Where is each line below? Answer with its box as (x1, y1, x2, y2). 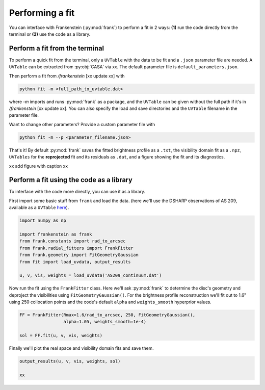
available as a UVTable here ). (9, 205, 69, 210)
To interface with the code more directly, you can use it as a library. (9, 189, 146, 195)
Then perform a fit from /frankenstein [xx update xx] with (9, 73, 125, 78)
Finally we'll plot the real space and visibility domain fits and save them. (9, 345, 154, 351)
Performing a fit (9, 7, 75, 18)
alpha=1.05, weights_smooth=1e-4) (63, 319, 147, 325)
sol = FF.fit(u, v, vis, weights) (19, 333, 103, 338)
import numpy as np (19, 218, 66, 223)
